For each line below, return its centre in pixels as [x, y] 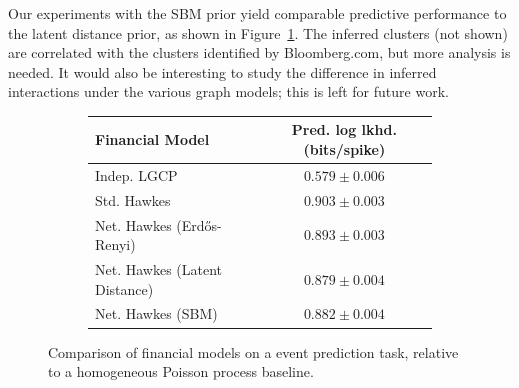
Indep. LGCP [136, 174]
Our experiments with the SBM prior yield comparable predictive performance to [257, 13]
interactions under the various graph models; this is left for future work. [228, 91]
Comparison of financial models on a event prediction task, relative [253, 351]
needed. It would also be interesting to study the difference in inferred [222, 71]
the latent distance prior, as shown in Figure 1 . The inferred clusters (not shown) [258, 32]
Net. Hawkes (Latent [159, 269]
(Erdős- [199, 224]
